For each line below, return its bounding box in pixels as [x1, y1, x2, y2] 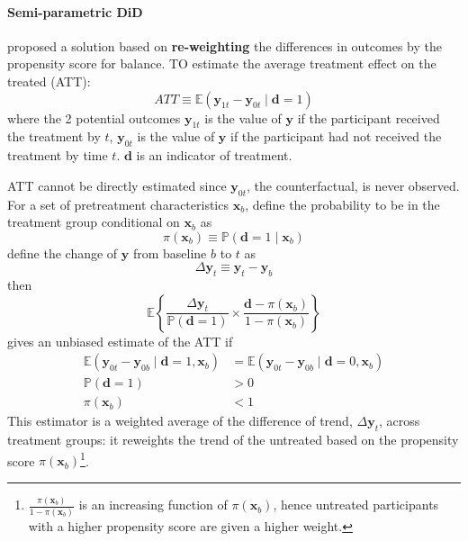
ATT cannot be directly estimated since [7, 176, 227, 194]
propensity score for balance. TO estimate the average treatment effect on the [7, 54, 436, 73]
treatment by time [7, 146, 108, 165]
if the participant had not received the [230, 127, 442, 146]
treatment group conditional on [7, 212, 180, 231]
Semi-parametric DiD [7, 2, 143, 21]
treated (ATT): [7, 71, 91, 90]
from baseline [132, 243, 207, 262]
